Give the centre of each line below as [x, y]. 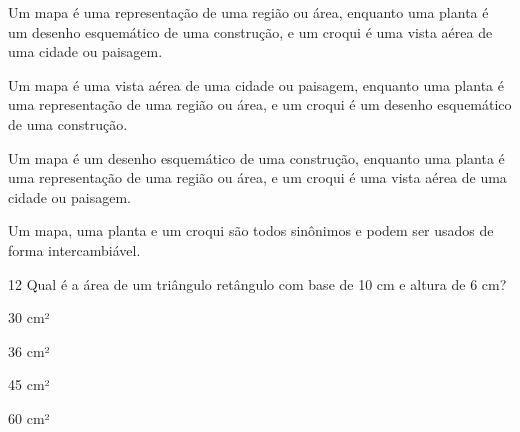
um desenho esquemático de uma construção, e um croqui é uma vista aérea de [250, 31]
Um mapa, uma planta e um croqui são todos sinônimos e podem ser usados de [251, 230]
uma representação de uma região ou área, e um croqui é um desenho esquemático [260, 104]
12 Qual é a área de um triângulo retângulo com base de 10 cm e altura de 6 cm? [257, 283]
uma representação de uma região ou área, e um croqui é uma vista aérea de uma [257, 177]
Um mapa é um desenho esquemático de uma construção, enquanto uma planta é [256, 157]
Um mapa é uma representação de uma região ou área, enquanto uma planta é [248, 12]
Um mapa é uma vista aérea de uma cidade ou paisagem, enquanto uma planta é [256, 84]
